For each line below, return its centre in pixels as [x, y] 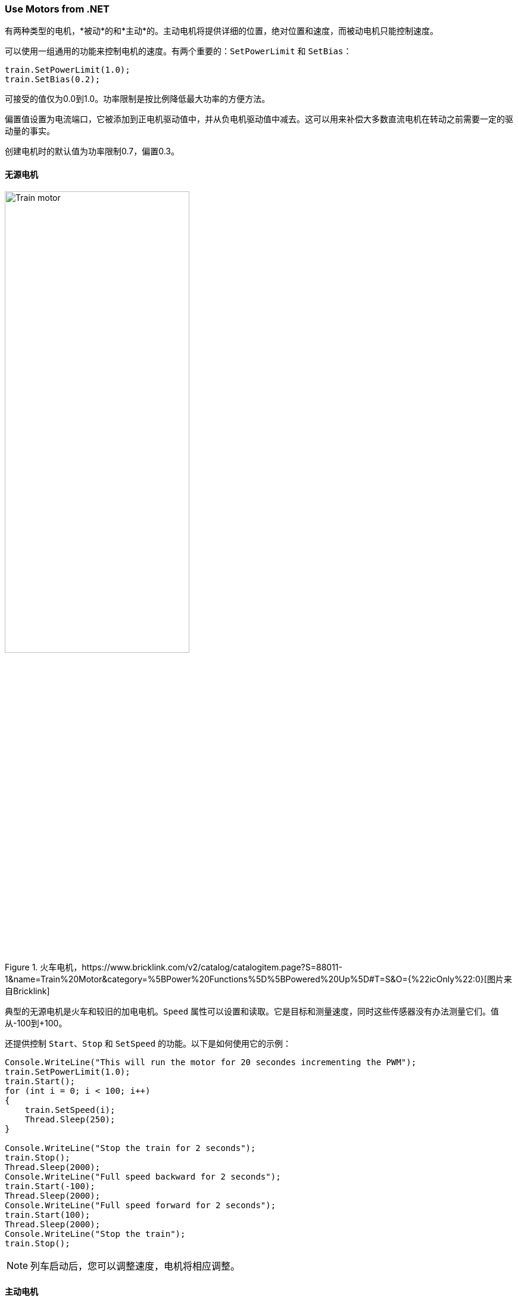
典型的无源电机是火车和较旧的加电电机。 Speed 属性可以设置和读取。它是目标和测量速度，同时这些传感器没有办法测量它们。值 [252, 1011]
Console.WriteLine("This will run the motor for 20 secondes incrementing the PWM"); [211, 1062]
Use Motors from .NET [57, 9]
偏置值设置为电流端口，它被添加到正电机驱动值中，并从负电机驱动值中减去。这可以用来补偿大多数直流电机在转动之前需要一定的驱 [259, 119]
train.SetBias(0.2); [53, 80]
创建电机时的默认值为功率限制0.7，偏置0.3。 [92, 151]
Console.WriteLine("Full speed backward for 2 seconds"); [143, 1176]
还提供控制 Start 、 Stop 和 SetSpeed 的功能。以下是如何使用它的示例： [148, 1043]
